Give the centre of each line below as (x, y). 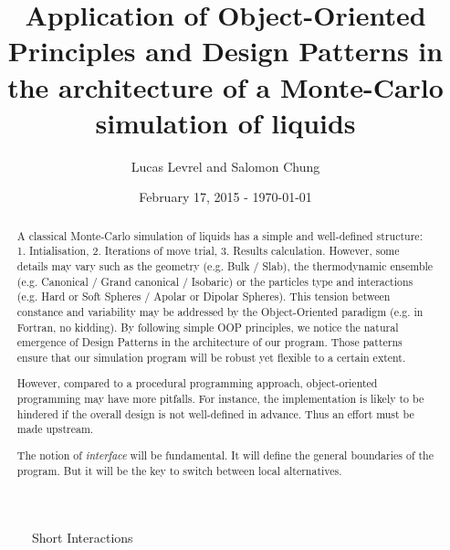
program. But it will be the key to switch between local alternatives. (179, 470)
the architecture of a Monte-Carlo (225, 86)
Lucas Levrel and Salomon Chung (225, 166)
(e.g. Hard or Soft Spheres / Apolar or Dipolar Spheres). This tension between (204, 296)
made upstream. (55, 429)
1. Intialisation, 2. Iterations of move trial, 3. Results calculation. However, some (208, 251)
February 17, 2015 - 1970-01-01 (225, 197)
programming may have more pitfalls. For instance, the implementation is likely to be (220, 399)
